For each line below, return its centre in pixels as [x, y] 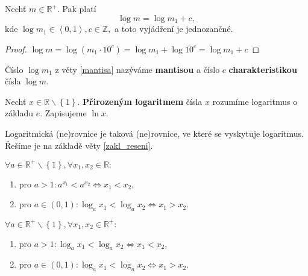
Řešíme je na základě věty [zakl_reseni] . [79, 145]
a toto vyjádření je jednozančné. [174, 29]
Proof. [16, 49]
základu [19, 113]
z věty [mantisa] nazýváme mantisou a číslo [137, 69]
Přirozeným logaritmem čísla [143, 101]
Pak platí [79, 8]
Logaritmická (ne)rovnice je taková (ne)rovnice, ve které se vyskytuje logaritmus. [155, 133]
